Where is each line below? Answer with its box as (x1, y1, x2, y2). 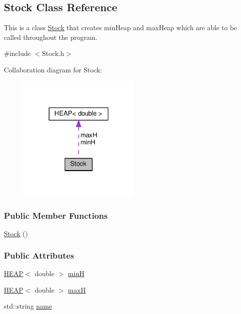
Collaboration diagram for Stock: (4, 64, 102, 74)
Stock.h (42, 48, 65, 58)
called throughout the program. (4, 32, 98, 42)
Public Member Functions (4, 209, 108, 222)
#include (4, 48, 31, 58)
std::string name (4, 301, 52, 311)
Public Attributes (4, 249, 74, 261)
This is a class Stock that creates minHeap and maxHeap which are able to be (4, 22, 237, 33)
